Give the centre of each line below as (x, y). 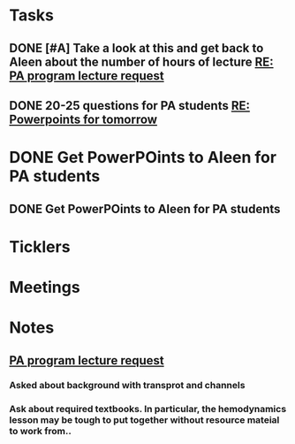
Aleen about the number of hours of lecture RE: (141, 61)
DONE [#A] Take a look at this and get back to (136, 48)
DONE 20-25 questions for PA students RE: (129, 106)
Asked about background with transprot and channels (127, 386)
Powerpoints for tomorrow (83, 119)
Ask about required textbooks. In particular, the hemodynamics (148, 410)
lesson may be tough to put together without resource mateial (144, 420)
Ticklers (40, 246)
